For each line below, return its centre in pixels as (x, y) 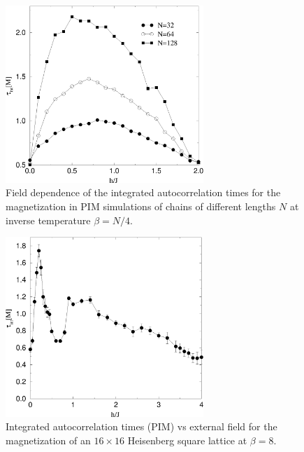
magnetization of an (48, 440)
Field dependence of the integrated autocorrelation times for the (143, 192)
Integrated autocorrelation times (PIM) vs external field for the (142, 426)
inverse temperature (48, 220)
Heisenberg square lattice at (187, 440)
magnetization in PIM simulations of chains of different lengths (141, 206)
